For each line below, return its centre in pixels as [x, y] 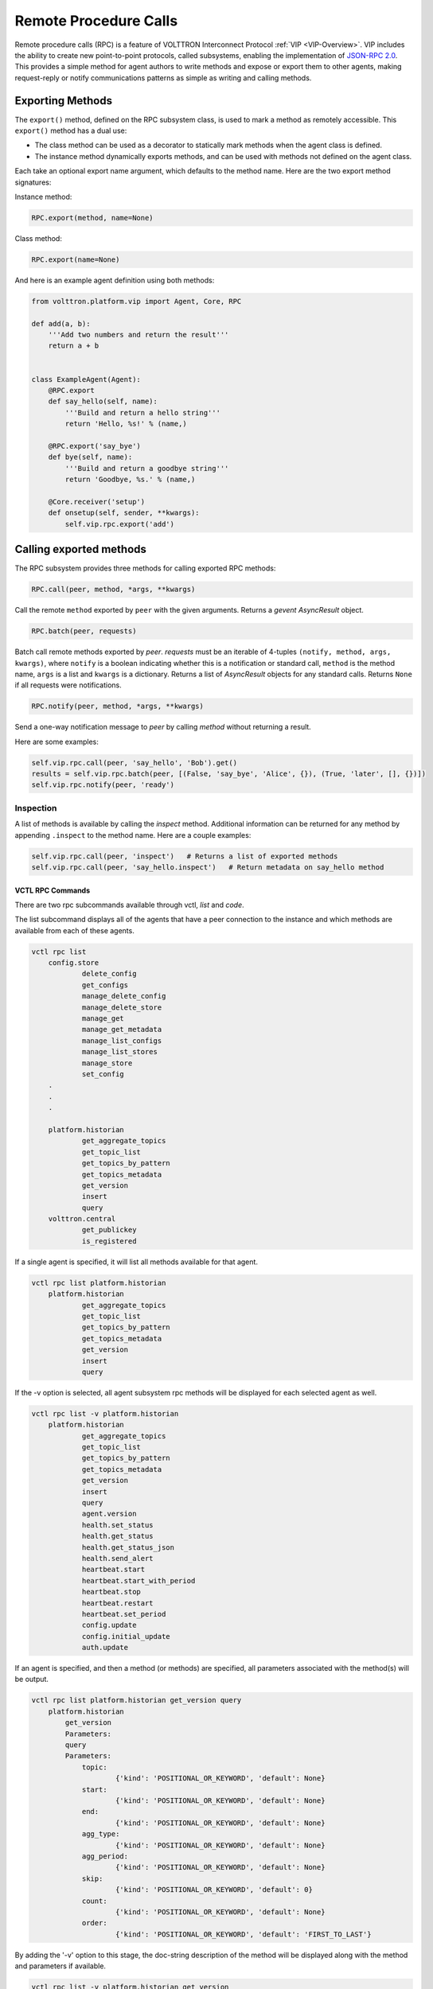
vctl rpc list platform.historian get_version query [137, 1700]
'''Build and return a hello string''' [142, 413]
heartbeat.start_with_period [138, 1580]
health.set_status [118, 1525]
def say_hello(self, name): [103, 401]
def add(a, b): [61, 323]
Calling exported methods [81, 549]
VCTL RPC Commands [53, 890]
